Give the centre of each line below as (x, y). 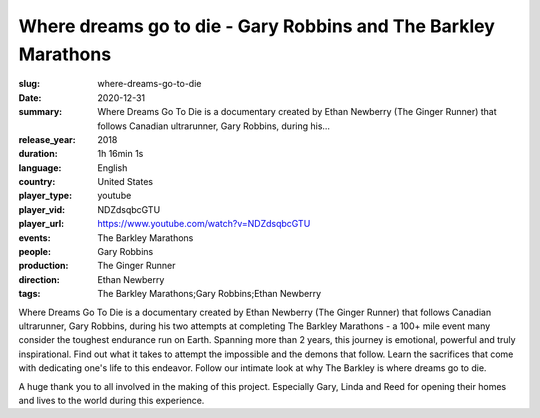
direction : (39, 279)
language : (40, 167)
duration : (38, 154)
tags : (29, 294)
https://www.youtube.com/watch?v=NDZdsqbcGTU (204, 224)
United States (125, 182)
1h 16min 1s (120, 154)
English (112, 167)
